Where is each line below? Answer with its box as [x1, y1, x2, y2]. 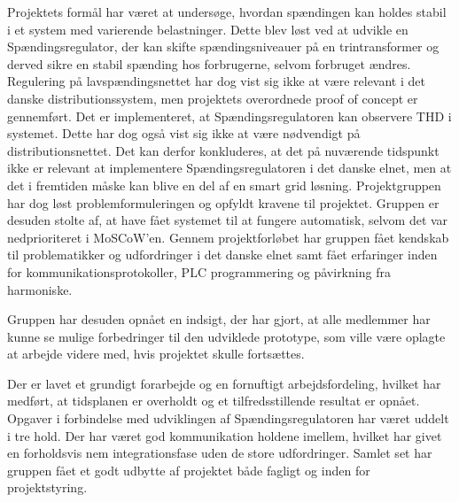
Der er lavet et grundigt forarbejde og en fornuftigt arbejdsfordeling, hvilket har [7, 374, 441, 392]
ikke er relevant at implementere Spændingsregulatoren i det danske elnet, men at [7, 158, 452, 177]
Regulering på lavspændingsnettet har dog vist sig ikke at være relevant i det [7, 72, 425, 90]
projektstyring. [7, 478, 88, 497]
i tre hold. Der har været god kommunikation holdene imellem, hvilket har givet [7, 426, 442, 444]
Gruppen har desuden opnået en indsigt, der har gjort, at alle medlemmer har [7, 310, 431, 328]
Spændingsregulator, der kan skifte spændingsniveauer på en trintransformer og [7, 37, 440, 56]
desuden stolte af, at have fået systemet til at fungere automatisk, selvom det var [7, 211, 448, 229]
